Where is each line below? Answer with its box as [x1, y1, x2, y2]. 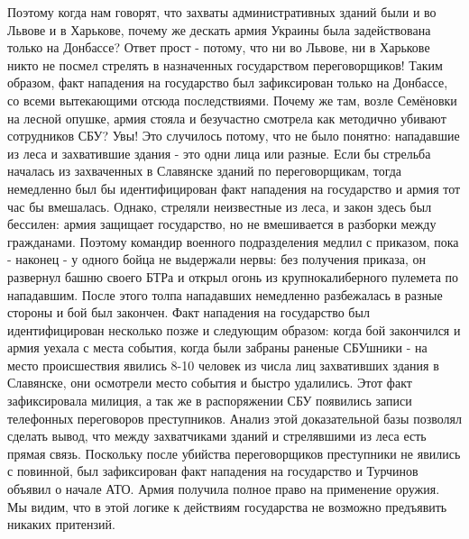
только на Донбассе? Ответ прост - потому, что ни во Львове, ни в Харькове [7, 38, 430, 57]
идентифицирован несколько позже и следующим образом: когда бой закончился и [7, 320, 461, 339]
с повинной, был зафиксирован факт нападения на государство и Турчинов [7, 461, 418, 480]
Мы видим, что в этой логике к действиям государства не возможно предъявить [7, 497, 447, 516]
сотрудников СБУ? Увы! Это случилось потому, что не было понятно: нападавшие [7, 126, 460, 145]
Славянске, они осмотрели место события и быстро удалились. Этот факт [7, 373, 412, 392]
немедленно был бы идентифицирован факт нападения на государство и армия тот [7, 178, 461, 197]
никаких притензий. [7, 515, 115, 534]
